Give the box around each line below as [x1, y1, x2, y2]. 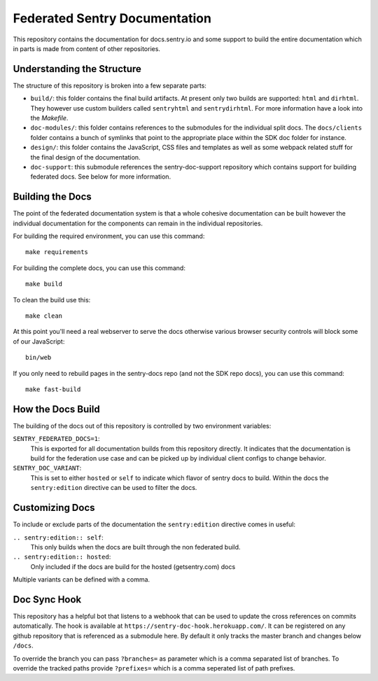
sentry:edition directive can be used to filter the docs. [30, 484, 197, 492]
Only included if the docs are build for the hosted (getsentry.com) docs [30, 562, 236, 570]
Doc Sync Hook [13, 594, 82, 605]
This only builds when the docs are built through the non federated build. [30, 542, 241, 551]
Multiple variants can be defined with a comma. [13, 575, 150, 584]
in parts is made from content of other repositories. [13, 44, 161, 52]
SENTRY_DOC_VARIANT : [13, 464, 82, 472]
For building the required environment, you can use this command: [13, 232, 205, 241]
